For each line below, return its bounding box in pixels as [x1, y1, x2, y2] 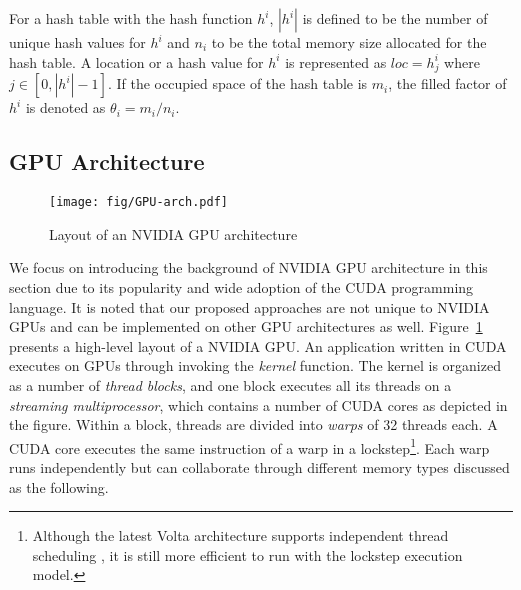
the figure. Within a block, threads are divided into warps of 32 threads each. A [9, 414, 498, 435]
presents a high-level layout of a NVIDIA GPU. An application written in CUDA [9, 335, 507, 356]
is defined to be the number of [302, 8, 488, 28]
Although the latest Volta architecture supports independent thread [32, 525, 449, 546]
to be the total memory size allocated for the [211, 32, 487, 52]
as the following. [9, 476, 109, 497]
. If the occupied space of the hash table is [107, 73, 368, 94]
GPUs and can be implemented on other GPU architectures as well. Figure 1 [9, 316, 483, 337]
